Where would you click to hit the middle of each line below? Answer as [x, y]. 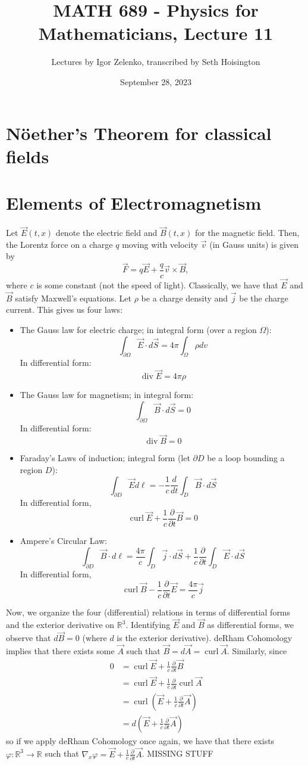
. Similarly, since [257, 651]
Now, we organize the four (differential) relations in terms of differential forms [148, 612]
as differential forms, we [251, 625]
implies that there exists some [60, 651]
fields [28, 156]
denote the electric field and [106, 233]
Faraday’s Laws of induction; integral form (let [105, 458]
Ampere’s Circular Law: [64, 541]
